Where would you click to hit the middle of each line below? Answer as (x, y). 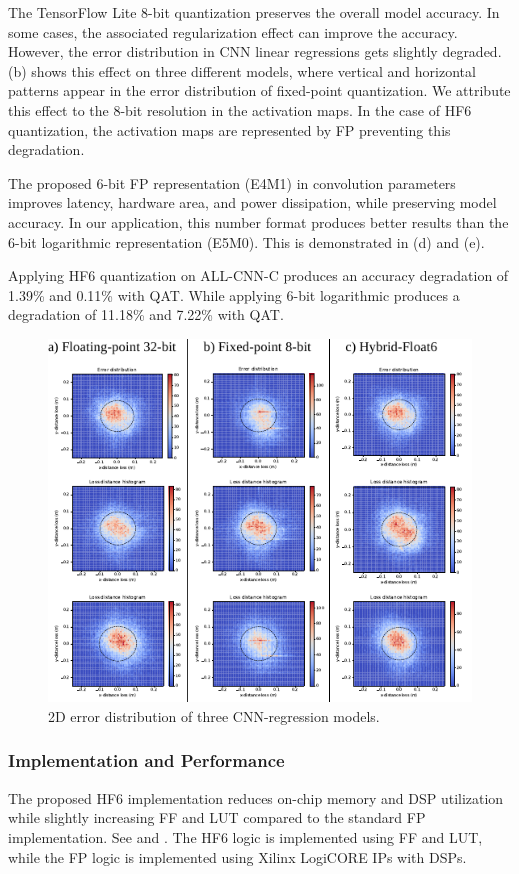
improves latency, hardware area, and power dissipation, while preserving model (252, 202)
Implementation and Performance (146, 760)
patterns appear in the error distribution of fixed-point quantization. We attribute (259, 90)
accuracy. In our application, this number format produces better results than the (258, 221)
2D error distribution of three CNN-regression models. (214, 715)
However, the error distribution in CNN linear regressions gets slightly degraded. (255, 51)
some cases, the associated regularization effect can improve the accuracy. (233, 31)
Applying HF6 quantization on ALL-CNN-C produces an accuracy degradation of (258, 275)
